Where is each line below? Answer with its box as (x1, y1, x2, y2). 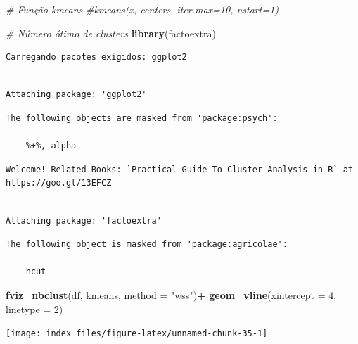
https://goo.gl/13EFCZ (6, 178, 112, 189)
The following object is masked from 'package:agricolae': (6, 239, 288, 250)
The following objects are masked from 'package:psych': (6, 113, 278, 123)
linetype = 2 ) (6, 301, 63, 316)
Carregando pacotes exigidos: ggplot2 (6, 52, 187, 63)
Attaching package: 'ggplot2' (6, 89, 147, 100)
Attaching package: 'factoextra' (6, 215, 162, 226)
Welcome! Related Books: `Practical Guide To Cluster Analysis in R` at (6, 164, 353, 174)
